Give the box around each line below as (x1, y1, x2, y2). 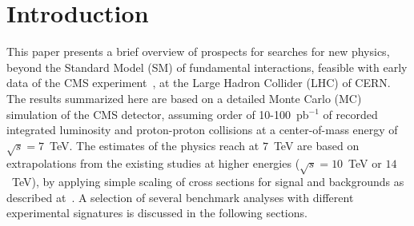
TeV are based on (273, 137, 360, 153)
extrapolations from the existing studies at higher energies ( (6, 155, 300, 172)
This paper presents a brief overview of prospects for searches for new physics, (6, 43, 390, 60)
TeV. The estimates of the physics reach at (50, 137, 259, 153)
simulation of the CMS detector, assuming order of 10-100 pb (6, 105, 309, 122)
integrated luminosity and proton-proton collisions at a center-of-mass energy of (6, 121, 398, 138)
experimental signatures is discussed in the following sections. (6, 204, 307, 221)
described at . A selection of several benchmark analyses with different (6, 188, 354, 205)
